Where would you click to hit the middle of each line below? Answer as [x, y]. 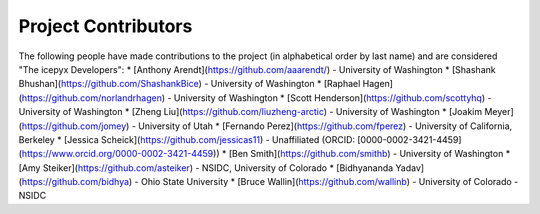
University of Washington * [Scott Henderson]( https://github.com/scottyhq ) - [332, 97]
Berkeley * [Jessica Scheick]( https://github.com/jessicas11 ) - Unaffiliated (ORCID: [186, 139]
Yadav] [410, 167]
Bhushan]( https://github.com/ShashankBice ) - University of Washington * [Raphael [189, 84]
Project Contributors [105, 26]
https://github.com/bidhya [75, 182]
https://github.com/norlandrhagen [91, 97]
